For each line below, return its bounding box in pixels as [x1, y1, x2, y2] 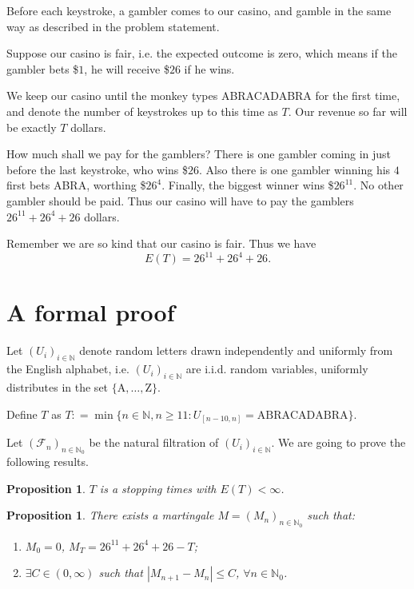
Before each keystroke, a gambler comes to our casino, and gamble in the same [6, 2, 392, 18]
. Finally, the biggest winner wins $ [161, 177, 334, 193]
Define [6, 405, 38, 422]
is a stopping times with [99, 480, 217, 496]
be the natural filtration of [89, 434, 219, 451]
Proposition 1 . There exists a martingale [6, 507, 214, 523]
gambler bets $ [6, 60, 79, 77]
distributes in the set [6, 378, 109, 395]
